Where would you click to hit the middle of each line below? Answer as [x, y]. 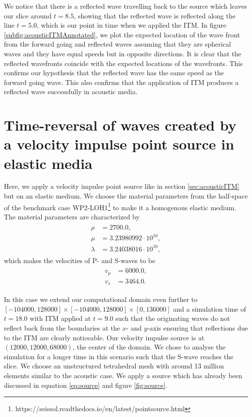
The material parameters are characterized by [72, 216]
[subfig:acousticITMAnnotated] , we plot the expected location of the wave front [122, 34]
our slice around [28, 15]
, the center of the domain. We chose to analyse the [149, 347]
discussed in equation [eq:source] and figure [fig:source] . [86, 385]
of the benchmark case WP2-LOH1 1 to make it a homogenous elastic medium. [120, 206]
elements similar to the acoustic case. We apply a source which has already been [123, 375]
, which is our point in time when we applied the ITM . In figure [132, 25]
